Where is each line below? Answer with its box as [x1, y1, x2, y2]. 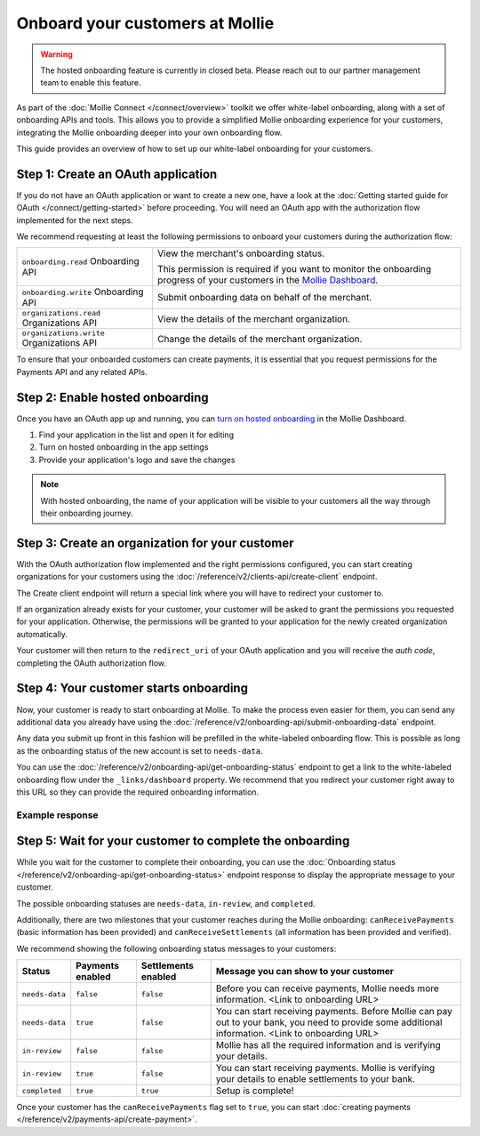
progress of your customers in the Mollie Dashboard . [156, 274, 379, 286]
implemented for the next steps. [16, 214, 133, 226]
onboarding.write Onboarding [21, 285, 144, 298]
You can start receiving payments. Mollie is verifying [215, 1062, 436, 1075]
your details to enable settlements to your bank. [215, 1073, 416, 1085]
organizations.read [21, 308, 101, 318]
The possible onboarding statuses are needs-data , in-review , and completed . [16, 898, 316, 908]
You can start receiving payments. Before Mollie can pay [215, 1005, 453, 1018]
